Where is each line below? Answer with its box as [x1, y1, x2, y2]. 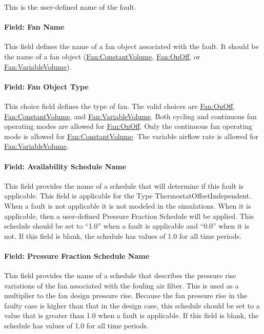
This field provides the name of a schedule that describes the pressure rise [4, 270, 236, 281]
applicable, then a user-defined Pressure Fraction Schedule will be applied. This [4, 210, 254, 221]
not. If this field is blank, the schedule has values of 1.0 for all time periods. [4, 230, 241, 241]
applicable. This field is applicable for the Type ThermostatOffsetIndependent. [4, 190, 251, 201]
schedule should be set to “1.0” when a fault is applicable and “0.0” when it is [4, 220, 250, 231]
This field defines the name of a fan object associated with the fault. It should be [4, 41, 259, 52]
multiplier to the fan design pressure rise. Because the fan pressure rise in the [4, 290, 247, 301]
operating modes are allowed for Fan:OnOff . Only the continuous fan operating [4, 121, 252, 131]
